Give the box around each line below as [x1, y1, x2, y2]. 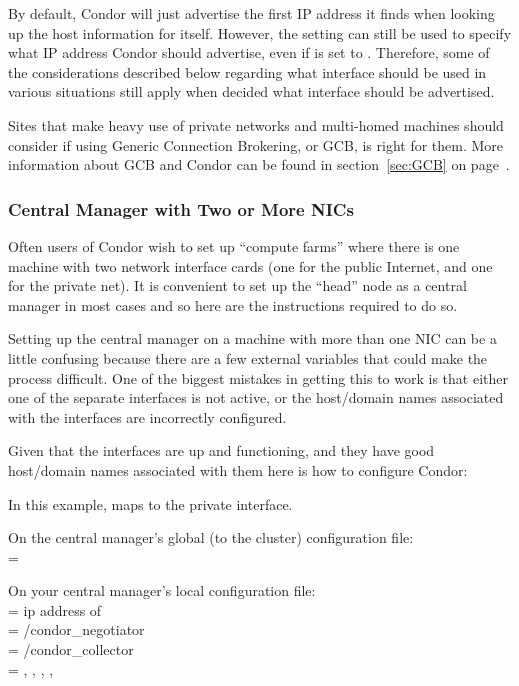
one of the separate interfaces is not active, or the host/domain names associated [8, 387, 504, 408]
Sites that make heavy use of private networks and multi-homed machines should [8, 114, 504, 135]
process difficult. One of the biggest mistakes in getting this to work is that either [8, 367, 508, 388]
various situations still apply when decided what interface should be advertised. [8, 81, 495, 102]
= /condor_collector [8, 639, 134, 660]
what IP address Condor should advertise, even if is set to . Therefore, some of [8, 42, 490, 63]
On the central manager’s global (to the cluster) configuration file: [8, 527, 414, 548]
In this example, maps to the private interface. [8, 493, 293, 514]
